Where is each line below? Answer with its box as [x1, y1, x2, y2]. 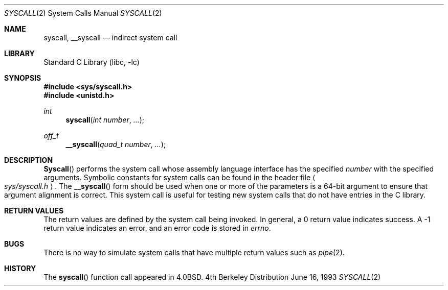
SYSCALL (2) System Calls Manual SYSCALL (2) [4, 9, 162, 17]
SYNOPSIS [4, 74, 41, 82]
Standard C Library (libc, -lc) [43, 58, 140, 66]
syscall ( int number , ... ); [65, 115, 145, 124]
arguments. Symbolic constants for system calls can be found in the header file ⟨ [43, 173, 316, 182]
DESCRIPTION [4, 156, 53, 164]
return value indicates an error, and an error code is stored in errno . [43, 224, 271, 232]
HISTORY [4, 264, 36, 273]
